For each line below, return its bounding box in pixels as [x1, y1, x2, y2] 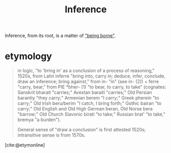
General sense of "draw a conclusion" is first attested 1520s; [17, 127, 146, 133]
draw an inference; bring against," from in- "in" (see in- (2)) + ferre [17, 79, 159, 85]
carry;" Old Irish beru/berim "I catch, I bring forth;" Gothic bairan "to [17, 100, 162, 106]
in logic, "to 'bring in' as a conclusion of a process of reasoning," [17, 68, 155, 74]
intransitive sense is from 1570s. [17, 132, 86, 138]
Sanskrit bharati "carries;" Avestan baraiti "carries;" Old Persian [17, 89, 153, 95]
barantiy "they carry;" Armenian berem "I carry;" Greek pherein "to [17, 95, 159, 101]
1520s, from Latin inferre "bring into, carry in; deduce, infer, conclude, [17, 73, 166, 79]
